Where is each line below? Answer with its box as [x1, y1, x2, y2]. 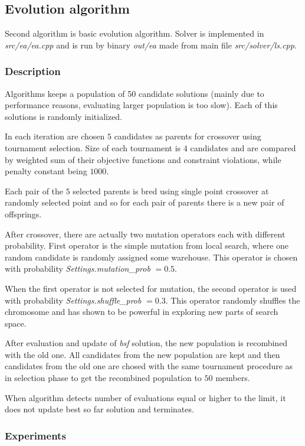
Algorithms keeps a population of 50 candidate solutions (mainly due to [5, 87, 264, 99]
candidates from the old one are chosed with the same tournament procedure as [5, 360, 293, 372]
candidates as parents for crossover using [114, 130, 261, 142]
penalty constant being [5, 165, 87, 177]
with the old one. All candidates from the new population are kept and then [5, 348, 280, 360]
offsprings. [5, 207, 42, 220]
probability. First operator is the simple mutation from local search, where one [5, 239, 289, 252]
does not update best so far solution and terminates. [5, 403, 194, 415]
